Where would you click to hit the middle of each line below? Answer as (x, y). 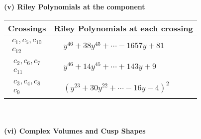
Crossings (27, 28)
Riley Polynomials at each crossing (123, 28)
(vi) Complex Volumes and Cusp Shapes (75, 130)
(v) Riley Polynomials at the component (75, 6)
